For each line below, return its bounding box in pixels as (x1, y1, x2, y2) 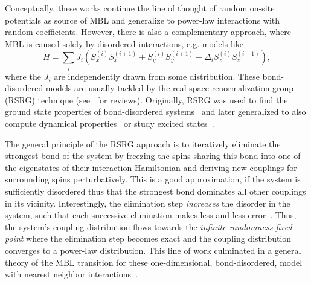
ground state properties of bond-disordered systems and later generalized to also (5, 105, 306, 118)
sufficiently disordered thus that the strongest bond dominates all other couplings (5, 185, 306, 198)
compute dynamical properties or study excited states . (5, 117, 214, 130)
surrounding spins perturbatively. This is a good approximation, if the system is (5, 173, 301, 186)
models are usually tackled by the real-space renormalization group (45, 82, 294, 94)
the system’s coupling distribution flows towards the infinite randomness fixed (5, 220, 292, 233)
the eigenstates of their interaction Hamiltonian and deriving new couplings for (5, 161, 297, 173)
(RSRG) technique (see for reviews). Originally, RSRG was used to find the (5, 93, 288, 106)
